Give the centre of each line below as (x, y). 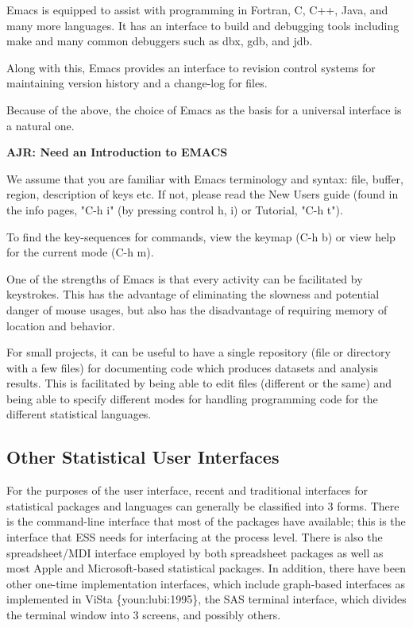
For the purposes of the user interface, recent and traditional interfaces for (187, 490)
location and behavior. (61, 325)
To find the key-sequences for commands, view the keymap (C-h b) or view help (201, 236)
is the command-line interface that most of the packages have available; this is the (206, 521)
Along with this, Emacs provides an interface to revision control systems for (191, 67)
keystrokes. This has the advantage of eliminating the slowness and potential (193, 294)
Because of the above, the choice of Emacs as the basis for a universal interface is (204, 109)
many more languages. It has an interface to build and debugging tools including (203, 25)
